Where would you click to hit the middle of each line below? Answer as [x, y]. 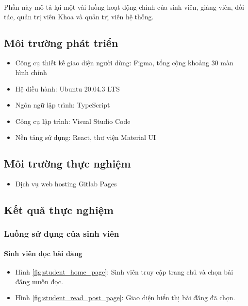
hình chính [31, 72]
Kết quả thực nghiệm [59, 210]
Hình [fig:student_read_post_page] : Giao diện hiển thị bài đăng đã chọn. [125, 298]
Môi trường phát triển [61, 42]
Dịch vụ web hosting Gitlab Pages [66, 184]
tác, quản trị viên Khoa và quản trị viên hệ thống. [79, 16]
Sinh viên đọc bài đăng [43, 253]
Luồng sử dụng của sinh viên [62, 234]
